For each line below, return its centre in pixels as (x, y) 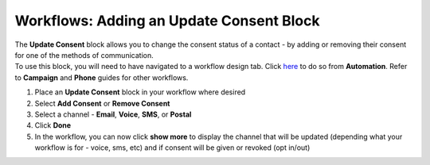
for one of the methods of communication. (84, 55)
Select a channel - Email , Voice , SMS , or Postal (113, 114)
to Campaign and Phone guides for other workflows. (102, 77)
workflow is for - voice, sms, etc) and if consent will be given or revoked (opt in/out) (172, 148)
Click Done (53, 125)
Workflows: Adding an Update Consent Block (167, 21)
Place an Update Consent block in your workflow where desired (140, 92)
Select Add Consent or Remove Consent (102, 103)
